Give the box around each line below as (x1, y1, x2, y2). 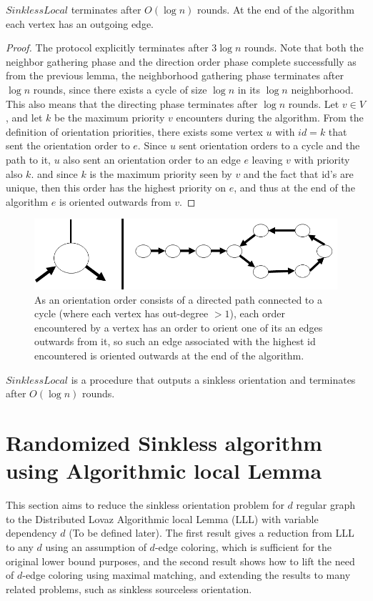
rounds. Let (288, 96, 339, 111)
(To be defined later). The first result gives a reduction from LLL (69, 525, 354, 540)
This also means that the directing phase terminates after (6, 96, 258, 111)
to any (6, 539, 34, 554)
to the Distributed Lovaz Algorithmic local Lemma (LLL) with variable (6, 511, 319, 526)
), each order (229, 306, 285, 321)
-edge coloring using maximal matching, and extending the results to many (22, 567, 351, 582)
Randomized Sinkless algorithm (6, 428, 322, 457)
